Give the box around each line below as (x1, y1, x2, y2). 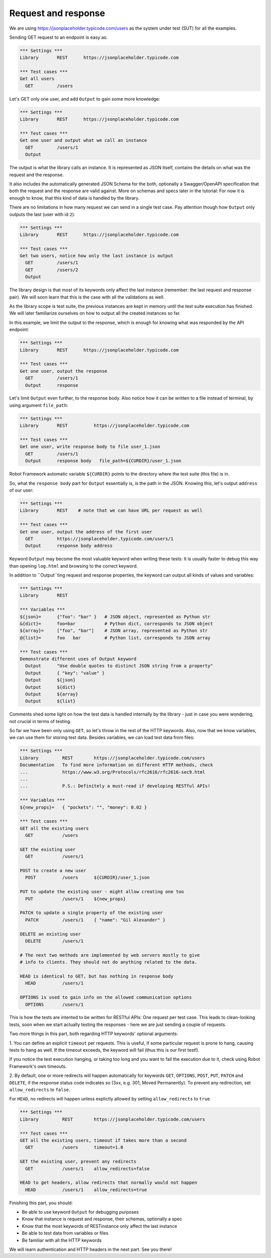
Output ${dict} (25, 684, 76, 690)
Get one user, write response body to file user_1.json (20, 444, 161, 450)
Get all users (20, 76, 55, 82)
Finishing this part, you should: (9, 1200, 73, 1206)
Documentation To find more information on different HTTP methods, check (20, 762, 213, 768)
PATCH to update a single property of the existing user (20, 910, 163, 916)
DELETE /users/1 (25, 938, 84, 943)
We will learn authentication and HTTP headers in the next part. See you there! (9, 1246, 172, 1252)
